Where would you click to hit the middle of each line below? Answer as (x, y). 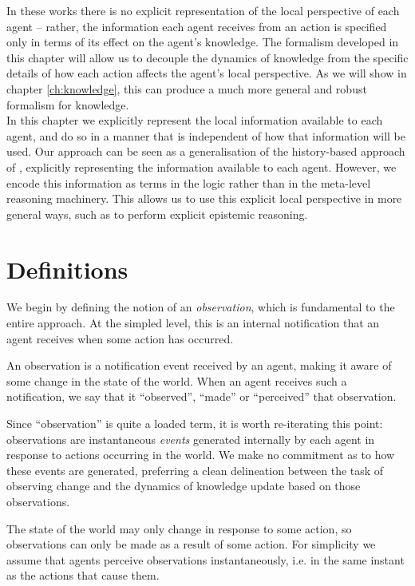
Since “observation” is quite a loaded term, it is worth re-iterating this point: (195, 423)
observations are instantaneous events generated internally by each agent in (191, 439)
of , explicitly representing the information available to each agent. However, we (202, 166)
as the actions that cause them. (83, 575)
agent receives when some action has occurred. (120, 338)
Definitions (67, 269)
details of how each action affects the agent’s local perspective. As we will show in (207, 73)
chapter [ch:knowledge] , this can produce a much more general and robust (187, 88)
